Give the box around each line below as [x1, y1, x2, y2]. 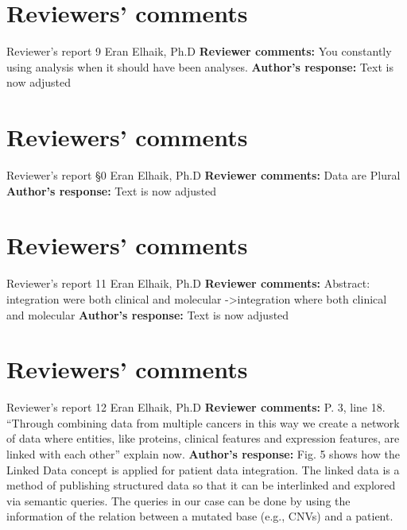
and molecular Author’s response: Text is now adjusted [6, 306, 289, 323]
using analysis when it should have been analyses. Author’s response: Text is [6, 58, 393, 75]
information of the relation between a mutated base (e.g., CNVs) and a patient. [6, 508, 393, 524]
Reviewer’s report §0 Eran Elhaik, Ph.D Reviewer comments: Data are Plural [6, 167, 401, 184]
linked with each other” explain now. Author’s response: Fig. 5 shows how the [6, 446, 400, 462]
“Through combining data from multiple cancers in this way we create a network [6, 414, 400, 431]
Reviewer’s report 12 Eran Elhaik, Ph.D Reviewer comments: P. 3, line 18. [6, 399, 386, 416]
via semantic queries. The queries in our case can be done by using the [6, 492, 351, 509]
